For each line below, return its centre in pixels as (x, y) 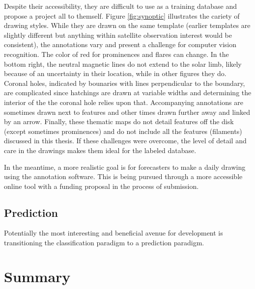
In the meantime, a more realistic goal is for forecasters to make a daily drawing (125, 167)
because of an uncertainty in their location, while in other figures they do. (115, 73)
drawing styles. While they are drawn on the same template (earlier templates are (127, 25)
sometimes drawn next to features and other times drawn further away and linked (127, 112)
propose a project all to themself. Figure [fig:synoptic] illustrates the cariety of (122, 15)
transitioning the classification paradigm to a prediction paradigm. (104, 243)
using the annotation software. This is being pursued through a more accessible (123, 176)
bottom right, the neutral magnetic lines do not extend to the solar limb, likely (123, 64)
